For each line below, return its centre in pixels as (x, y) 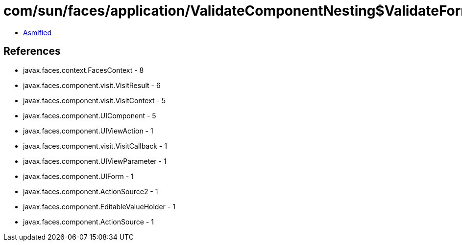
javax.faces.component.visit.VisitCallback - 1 (95, 146)
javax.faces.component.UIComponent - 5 (90, 115)
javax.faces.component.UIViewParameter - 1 (95, 161)
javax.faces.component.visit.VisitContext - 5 (95, 100)
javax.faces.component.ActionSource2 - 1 (91, 191)
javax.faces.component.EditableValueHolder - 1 (99, 206)
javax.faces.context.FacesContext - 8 (84, 70)
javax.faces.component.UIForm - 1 (78, 176)
